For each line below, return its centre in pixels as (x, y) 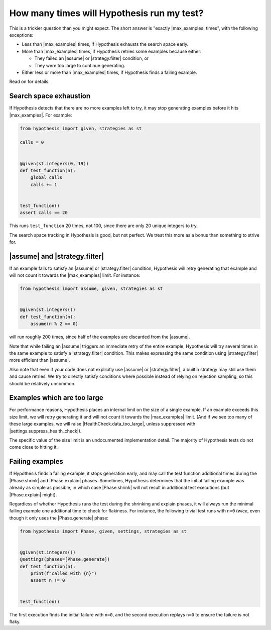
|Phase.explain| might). (33, 494)
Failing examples (36, 461)
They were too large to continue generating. (80, 65)
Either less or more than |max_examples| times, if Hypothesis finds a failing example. (109, 72)
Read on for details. (29, 82)
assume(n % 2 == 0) (54, 324)
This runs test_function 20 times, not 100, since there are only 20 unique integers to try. (104, 226)
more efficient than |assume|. (40, 360)
